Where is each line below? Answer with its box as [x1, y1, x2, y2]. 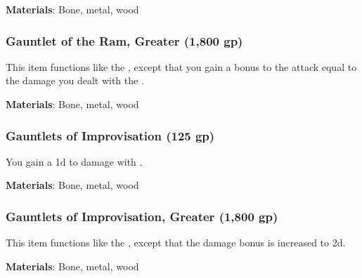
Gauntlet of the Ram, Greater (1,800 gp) [6, 32, 243, 49]
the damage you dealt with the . [6, 73, 144, 88]
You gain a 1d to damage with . [6, 154, 143, 168]
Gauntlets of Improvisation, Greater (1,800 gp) [6, 207, 278, 225]
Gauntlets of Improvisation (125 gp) [6, 126, 215, 144]
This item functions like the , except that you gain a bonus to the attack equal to [6, 59, 357, 74]
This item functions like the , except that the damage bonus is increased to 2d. [6, 235, 346, 250]
